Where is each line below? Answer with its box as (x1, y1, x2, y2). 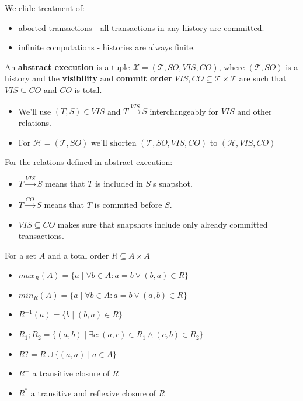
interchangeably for (149, 105, 218, 117)
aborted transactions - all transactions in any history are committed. (18, 21, 264, 33)
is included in (95, 177, 143, 189)
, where (218, 60, 245, 73)
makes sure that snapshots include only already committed (57, 218, 268, 230)
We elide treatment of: (5, 2, 85, 13)
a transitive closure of (32, 367, 110, 379)
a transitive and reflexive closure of (30, 386, 156, 399)
